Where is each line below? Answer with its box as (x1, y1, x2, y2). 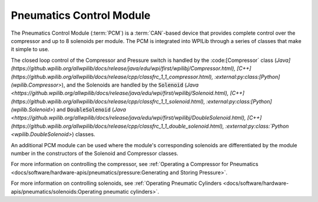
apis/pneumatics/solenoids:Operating (11, 188, 102, 195)
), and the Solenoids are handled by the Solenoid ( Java (61, 81, 199, 88)
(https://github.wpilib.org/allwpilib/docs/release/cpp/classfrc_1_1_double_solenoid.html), (11, 122, 224, 130)
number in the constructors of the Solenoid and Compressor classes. (11, 150, 179, 157)
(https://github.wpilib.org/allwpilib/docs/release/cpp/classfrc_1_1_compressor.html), (11, 73, 213, 80)
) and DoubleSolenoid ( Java (53, 106, 127, 113)
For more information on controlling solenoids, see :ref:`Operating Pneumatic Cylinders (11, 180, 222, 187)
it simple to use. (11, 46, 49, 53)
